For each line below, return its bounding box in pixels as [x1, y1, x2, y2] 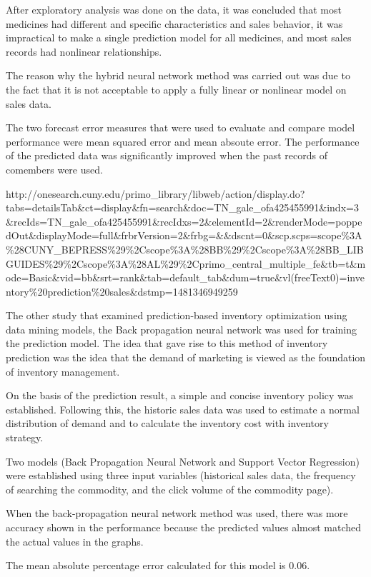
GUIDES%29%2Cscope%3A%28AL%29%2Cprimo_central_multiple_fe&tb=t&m [6, 256, 366, 271]
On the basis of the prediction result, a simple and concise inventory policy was [6, 388, 354, 403]
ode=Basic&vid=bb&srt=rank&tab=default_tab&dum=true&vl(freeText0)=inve [6, 270, 365, 285]
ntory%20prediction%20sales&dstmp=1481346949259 [6, 284, 238, 298]
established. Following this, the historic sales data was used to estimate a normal [6, 401, 360, 416]
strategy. [6, 430, 44, 445]
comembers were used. [6, 161, 103, 176]
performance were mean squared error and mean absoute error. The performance [6, 134, 360, 149]
